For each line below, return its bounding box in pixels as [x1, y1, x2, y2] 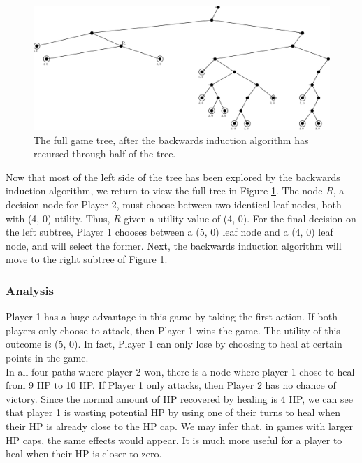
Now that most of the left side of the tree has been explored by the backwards [6, 169, 340, 184]
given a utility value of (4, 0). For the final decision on [124, 211, 356, 225]
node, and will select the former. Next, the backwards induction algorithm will [6, 238, 342, 252]
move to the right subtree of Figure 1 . [6, 252, 168, 266]
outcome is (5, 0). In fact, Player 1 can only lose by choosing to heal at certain [6, 336, 342, 351]
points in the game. [6, 350, 89, 364]
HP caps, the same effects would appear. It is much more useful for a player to [6, 432, 342, 447]
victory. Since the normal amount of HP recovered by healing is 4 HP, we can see [6, 391, 353, 406]
